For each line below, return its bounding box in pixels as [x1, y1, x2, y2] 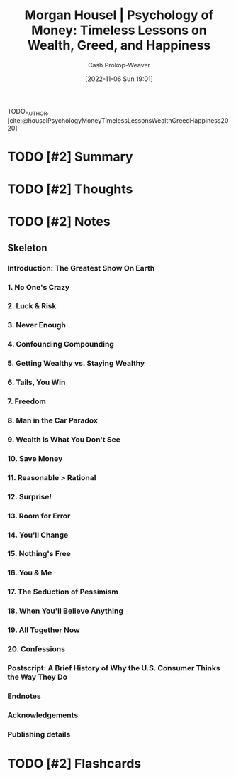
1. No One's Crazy [7, 282, 70, 292]
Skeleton [7, 241, 47, 254]
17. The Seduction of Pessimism [7, 587, 119, 597]
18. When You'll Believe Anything [7, 606, 124, 616]
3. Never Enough [7, 320, 66, 330]
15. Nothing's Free [7, 549, 71, 559]
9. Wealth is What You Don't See [7, 434, 120, 444]
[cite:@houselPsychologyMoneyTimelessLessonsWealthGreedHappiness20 [7, 116, 229, 124]
